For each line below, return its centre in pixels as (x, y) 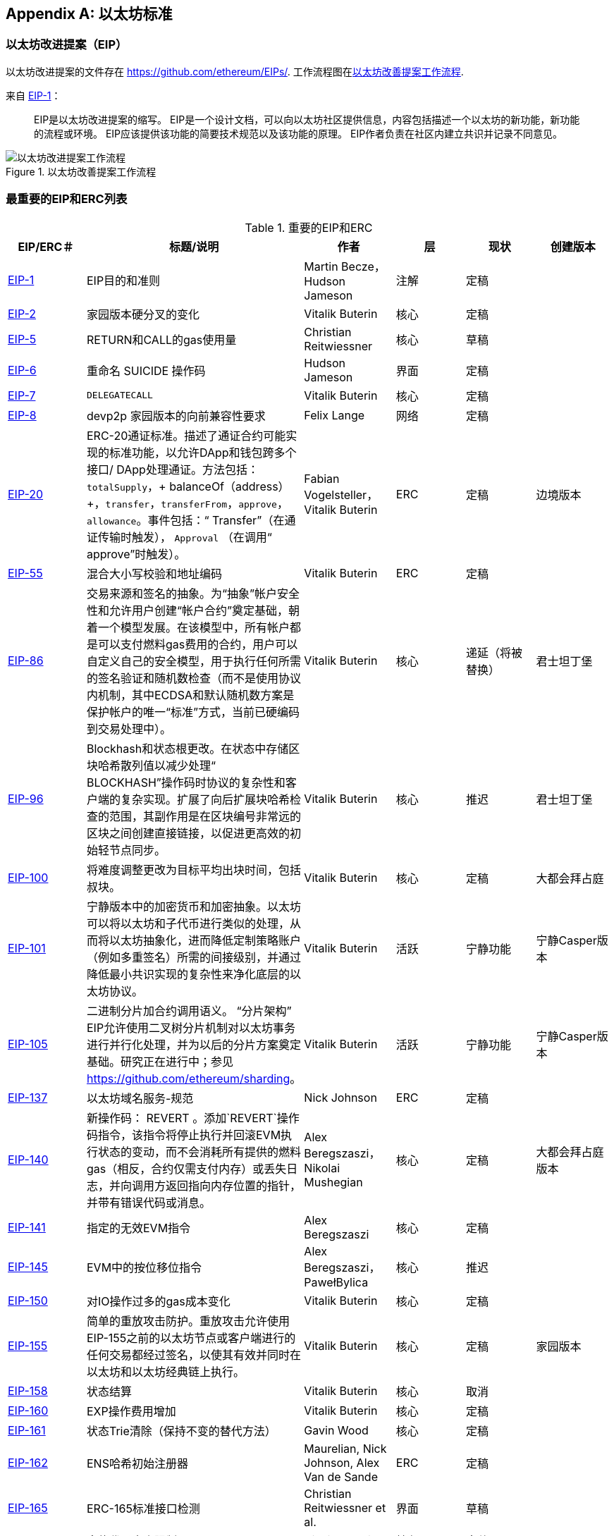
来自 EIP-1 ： (33, 95)
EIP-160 (28, 1410)
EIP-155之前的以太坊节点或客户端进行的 (191, 1338)
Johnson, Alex (342, 1462)
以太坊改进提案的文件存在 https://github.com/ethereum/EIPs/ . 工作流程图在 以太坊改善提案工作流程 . (235, 71)
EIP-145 (28, 1266)
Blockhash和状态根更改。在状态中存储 (188, 748)
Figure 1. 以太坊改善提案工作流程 (81, 171)
